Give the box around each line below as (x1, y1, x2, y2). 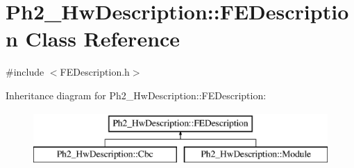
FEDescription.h (60, 65, 130, 79)
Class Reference (25, 24, 180, 53)
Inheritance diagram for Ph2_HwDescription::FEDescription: (6, 87, 267, 102)
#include (6, 65, 44, 79)
